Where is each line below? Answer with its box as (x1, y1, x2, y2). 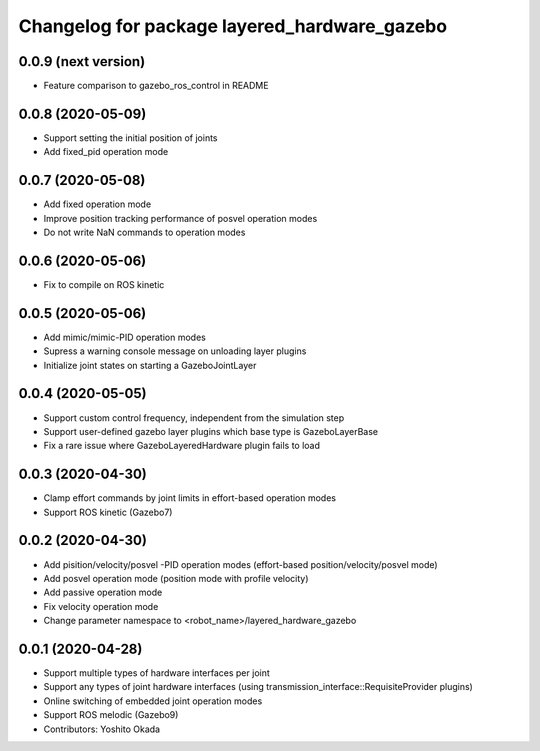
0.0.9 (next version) (18, 53, 146, 70)
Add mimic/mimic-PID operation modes (43, 331, 207, 343)
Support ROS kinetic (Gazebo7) (43, 506, 173, 518)
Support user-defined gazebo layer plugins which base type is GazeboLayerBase (43, 425, 379, 437)
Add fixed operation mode (43, 198, 152, 210)
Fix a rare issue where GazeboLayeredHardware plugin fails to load (43, 440, 320, 452)
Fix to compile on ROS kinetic (43, 278, 165, 290)
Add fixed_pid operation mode (43, 146, 169, 158)
